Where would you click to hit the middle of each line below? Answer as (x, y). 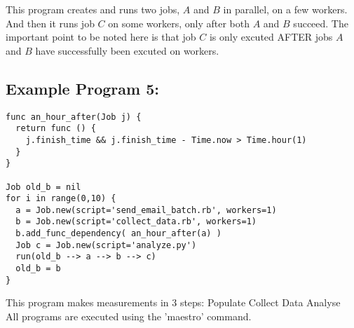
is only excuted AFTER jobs (271, 37)
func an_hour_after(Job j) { (74, 117)
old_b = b (38, 269)
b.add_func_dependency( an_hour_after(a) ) (118, 234)
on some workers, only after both (179, 23)
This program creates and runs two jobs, (93, 9)
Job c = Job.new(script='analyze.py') (106, 245)
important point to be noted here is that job (101, 37)
